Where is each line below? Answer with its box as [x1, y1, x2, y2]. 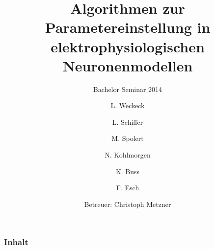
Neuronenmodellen [62, 55, 193, 75]
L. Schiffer [112, 116, 143, 127]
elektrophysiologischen [51, 36, 205, 56]
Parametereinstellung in [45, 17, 211, 37]
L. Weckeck [110, 100, 145, 111]
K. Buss [115, 166, 140, 176]
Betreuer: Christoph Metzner [84, 199, 171, 209]
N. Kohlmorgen [105, 150, 151, 160]
